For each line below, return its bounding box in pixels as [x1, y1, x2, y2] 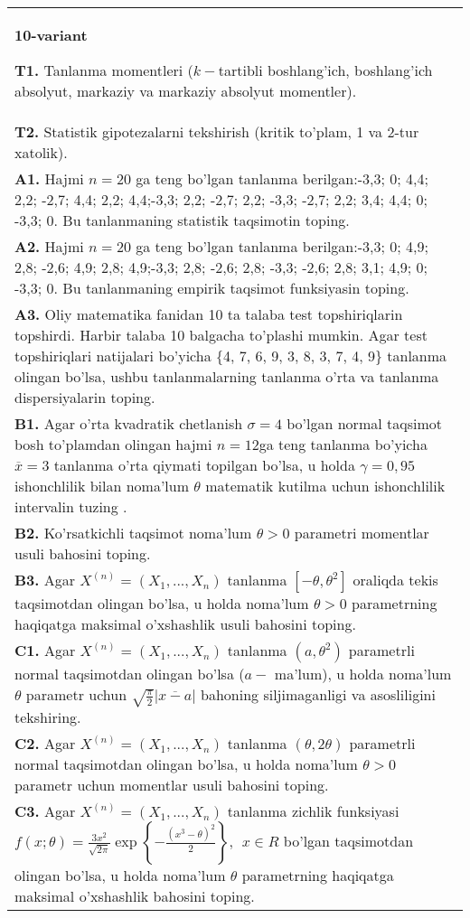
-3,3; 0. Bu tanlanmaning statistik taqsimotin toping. [14, 210, 350, 230]
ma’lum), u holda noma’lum [274, 663, 452, 684]
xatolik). [14, 142, 68, 163]
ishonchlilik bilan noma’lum [14, 475, 190, 496]
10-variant [14, 24, 88, 45]
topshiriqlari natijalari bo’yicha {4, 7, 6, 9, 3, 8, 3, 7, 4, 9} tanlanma [14, 345, 447, 366]
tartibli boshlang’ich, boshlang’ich [218, 60, 433, 80]
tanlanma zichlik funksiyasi [227, 801, 399, 822]
